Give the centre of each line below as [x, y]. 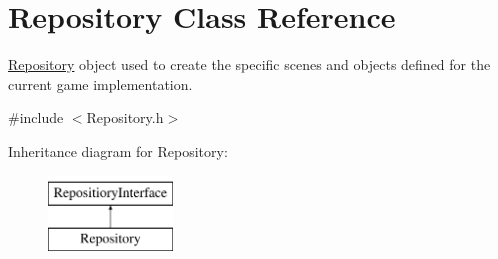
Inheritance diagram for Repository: [118, 150]
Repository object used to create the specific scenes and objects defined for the [249, 64]
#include [36, 117]
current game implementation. [100, 83]
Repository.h [125, 117]
